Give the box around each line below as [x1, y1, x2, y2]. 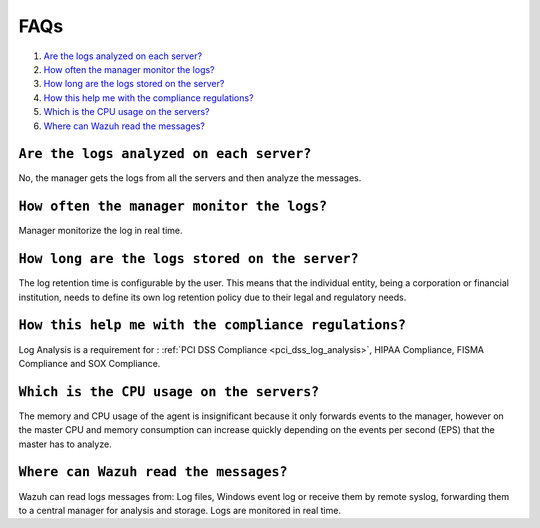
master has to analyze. [18, 438, 112, 450]
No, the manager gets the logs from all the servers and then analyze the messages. [18, 172, 362, 184]
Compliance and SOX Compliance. [18, 357, 161, 369]
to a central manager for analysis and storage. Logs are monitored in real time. [18, 504, 342, 516]
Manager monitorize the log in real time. [18, 225, 184, 237]
